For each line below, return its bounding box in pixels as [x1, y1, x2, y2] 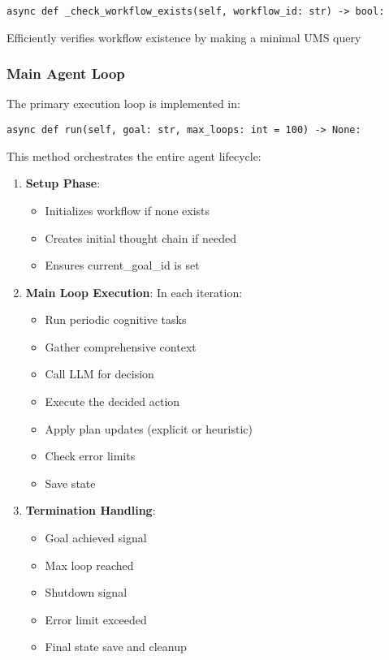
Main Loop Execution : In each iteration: [25, 283, 243, 300]
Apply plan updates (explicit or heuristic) [45, 420, 253, 437]
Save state [45, 474, 96, 491]
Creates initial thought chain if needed [45, 229, 237, 246]
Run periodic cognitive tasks [45, 311, 187, 328]
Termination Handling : [25, 502, 156, 519]
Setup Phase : [25, 175, 101, 192]
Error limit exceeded [45, 610, 147, 628]
